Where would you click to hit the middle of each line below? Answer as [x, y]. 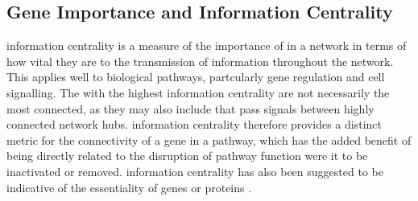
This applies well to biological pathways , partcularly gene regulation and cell [196, 77]
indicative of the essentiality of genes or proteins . [129, 187]
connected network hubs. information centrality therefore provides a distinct [195, 124]
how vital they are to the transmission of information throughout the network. [200, 61]
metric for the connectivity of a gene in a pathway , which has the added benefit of [209, 139]
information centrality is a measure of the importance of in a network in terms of [207, 45]
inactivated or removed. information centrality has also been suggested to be [195, 171]
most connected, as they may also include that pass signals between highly [190, 108]
